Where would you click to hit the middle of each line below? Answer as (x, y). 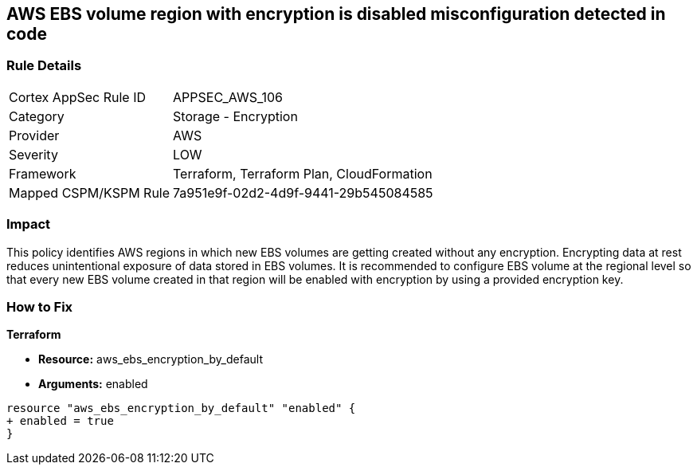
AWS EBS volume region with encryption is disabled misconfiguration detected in (336, 14)
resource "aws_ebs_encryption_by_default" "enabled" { (181, 408)
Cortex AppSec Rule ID (78, 97)
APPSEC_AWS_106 (228, 97)
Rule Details (44, 66)
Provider (34, 135)
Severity (33, 154)
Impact (29, 224)
